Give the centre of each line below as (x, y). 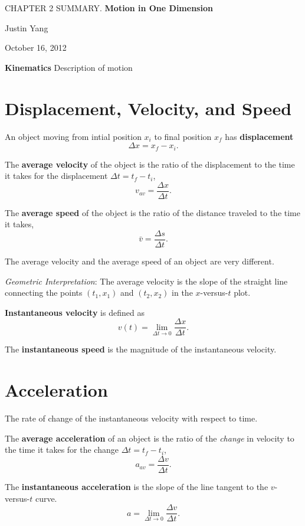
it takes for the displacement (56, 176)
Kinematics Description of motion (69, 67)
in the (182, 293)
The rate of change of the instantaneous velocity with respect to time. (131, 418)
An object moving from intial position (73, 136)
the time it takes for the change (62, 450)
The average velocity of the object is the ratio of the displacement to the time (150, 164)
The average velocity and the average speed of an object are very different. (140, 261)
